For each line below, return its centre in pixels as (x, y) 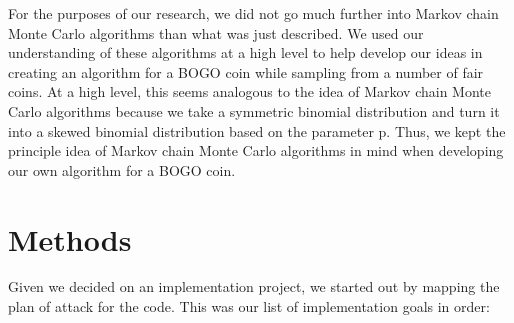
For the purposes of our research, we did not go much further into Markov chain (253, 13)
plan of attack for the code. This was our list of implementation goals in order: (249, 306)
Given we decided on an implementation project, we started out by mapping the (254, 286)
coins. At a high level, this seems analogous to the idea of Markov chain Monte (249, 91)
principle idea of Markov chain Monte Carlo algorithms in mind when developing (256, 150)
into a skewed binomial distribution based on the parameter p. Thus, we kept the (257, 130)
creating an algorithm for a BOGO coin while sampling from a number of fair (246, 71)
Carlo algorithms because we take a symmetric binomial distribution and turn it (254, 110)
